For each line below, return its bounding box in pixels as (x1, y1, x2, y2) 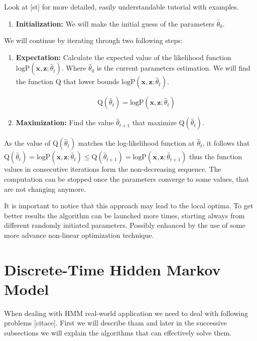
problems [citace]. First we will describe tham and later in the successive (4, 317, 227, 328)
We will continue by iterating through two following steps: (4, 35, 183, 46)
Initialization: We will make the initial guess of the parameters (16, 18, 214, 29)
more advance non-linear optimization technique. (4, 229, 154, 240)
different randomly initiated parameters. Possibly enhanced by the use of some (4, 220, 245, 230)
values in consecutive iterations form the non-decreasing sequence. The (4, 164, 221, 174)
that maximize (132, 117, 177, 128)
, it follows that (202, 138, 250, 148)
